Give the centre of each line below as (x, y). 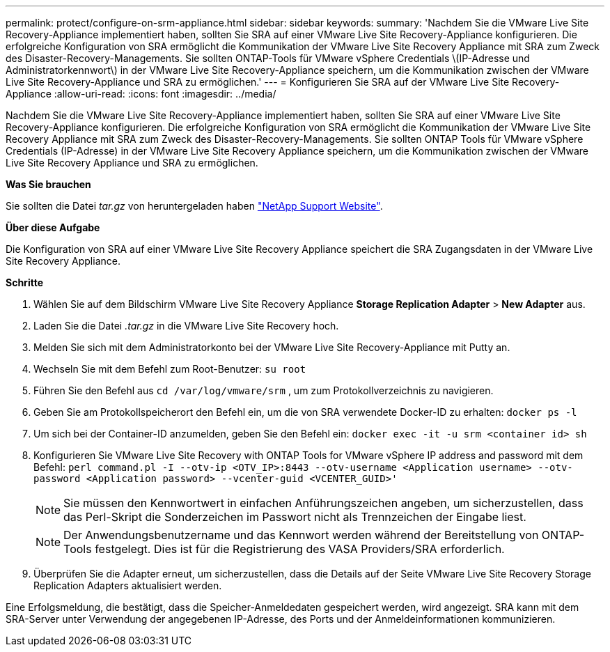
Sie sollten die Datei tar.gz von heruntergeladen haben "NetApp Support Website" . (194, 206)
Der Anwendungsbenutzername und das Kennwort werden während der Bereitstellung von (301, 535)
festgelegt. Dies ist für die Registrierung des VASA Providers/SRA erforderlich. (300, 549)
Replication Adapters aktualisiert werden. (128, 585)
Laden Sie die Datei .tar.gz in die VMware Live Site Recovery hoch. (186, 326)
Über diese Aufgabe (53, 227)
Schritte (24, 282)
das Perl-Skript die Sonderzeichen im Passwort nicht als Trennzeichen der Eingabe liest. (295, 517)
